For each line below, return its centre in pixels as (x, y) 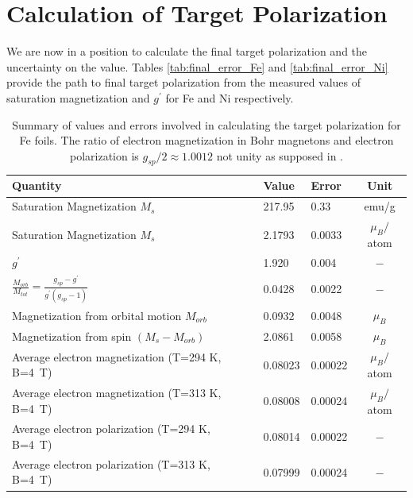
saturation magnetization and (78, 97)
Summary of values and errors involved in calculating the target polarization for (206, 124)
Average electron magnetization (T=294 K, (117, 356)
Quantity (37, 185)
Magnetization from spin (72, 336)
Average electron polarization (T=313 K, (111, 463)
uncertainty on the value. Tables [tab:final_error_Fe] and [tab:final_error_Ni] (197, 66)
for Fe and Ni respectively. (230, 97)
